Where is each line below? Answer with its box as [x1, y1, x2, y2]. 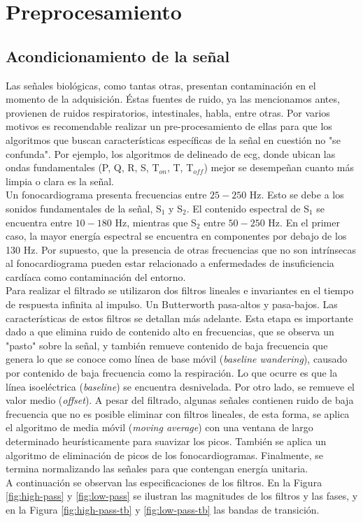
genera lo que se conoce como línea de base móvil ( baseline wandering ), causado [6, 351, 348, 366]
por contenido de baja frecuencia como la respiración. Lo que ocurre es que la [6, 365, 338, 380]
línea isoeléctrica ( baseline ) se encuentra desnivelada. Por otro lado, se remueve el [6, 379, 355, 393]
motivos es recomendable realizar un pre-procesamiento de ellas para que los [6, 119, 332, 133]
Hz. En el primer [268, 215, 340, 229]
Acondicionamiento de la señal [6, 45, 230, 66]
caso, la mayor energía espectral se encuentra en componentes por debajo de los [6, 229, 347, 243]
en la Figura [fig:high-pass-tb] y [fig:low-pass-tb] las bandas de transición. [6, 502, 320, 516]
